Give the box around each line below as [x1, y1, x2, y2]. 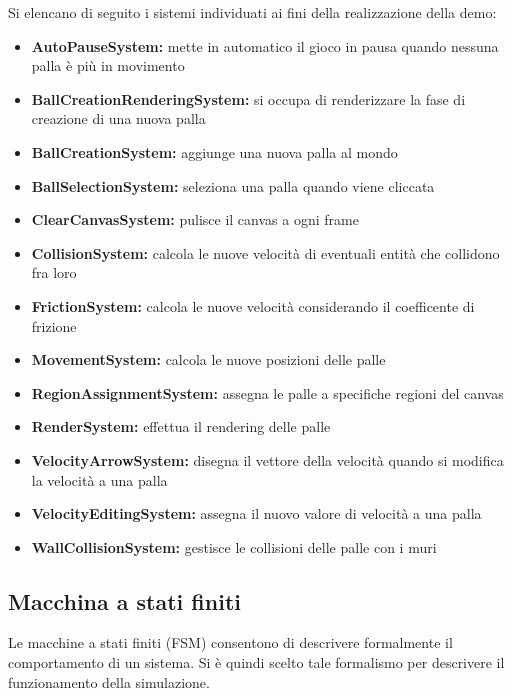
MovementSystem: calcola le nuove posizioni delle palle [31, 349, 386, 370]
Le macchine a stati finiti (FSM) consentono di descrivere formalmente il [8, 632, 453, 653]
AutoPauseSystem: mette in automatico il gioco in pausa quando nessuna [31, 35, 499, 56]
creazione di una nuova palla [31, 108, 206, 129]
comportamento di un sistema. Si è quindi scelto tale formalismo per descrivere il [8, 652, 505, 673]
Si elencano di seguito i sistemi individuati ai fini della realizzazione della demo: [8, 2, 497, 22]
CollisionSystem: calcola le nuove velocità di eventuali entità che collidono [31, 242, 500, 263]
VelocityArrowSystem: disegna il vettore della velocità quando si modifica [31, 449, 504, 470]
